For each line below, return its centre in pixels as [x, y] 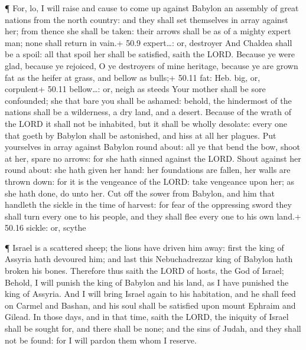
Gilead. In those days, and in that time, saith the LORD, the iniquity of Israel [147, 317]
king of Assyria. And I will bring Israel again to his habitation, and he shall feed [150, 294]
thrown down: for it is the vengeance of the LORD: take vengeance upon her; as [150, 181]
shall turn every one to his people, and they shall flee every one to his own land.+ [153, 216]
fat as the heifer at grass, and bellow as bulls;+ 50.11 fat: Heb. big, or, [133, 77]
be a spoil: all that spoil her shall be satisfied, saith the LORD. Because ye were [150, 54]
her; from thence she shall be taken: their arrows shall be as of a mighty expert [148, 31]
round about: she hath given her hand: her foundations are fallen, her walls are [148, 170]
